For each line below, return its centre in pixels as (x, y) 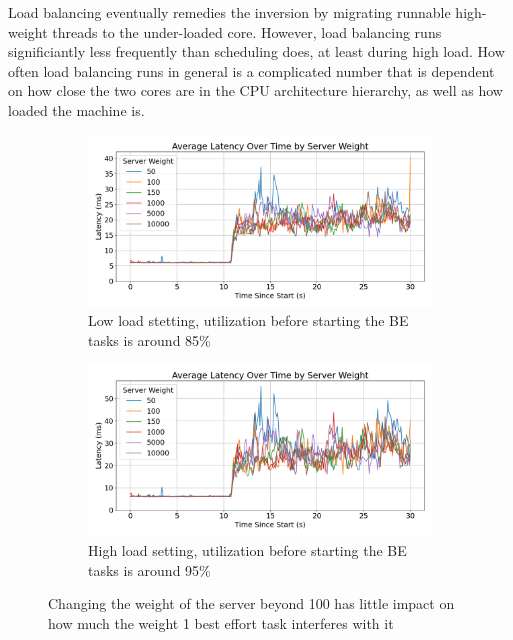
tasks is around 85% (149, 339)
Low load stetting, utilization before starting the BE (248, 320)
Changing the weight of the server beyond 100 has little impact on (251, 603)
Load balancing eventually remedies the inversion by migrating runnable (229, 12)
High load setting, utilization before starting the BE (247, 549)
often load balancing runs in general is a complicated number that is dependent (251, 70)
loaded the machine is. (76, 109)
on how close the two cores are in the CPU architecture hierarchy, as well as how (255, 90)
